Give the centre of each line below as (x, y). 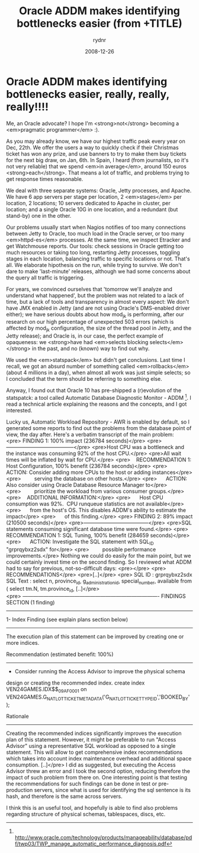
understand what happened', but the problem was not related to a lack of (95, 295)
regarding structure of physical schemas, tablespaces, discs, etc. (86, 814)
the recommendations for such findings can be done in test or (82, 784)
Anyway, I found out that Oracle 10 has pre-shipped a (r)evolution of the (94, 390)
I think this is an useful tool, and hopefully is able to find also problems (92, 807)
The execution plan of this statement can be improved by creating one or (95, 636)
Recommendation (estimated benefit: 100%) (60, 654)
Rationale (17, 716)
